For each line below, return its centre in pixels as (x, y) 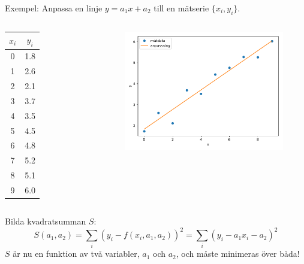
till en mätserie (181, 8)
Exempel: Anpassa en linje (54, 8)
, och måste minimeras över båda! (238, 254)
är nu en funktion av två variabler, (76, 254)
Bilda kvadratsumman (46, 221)
